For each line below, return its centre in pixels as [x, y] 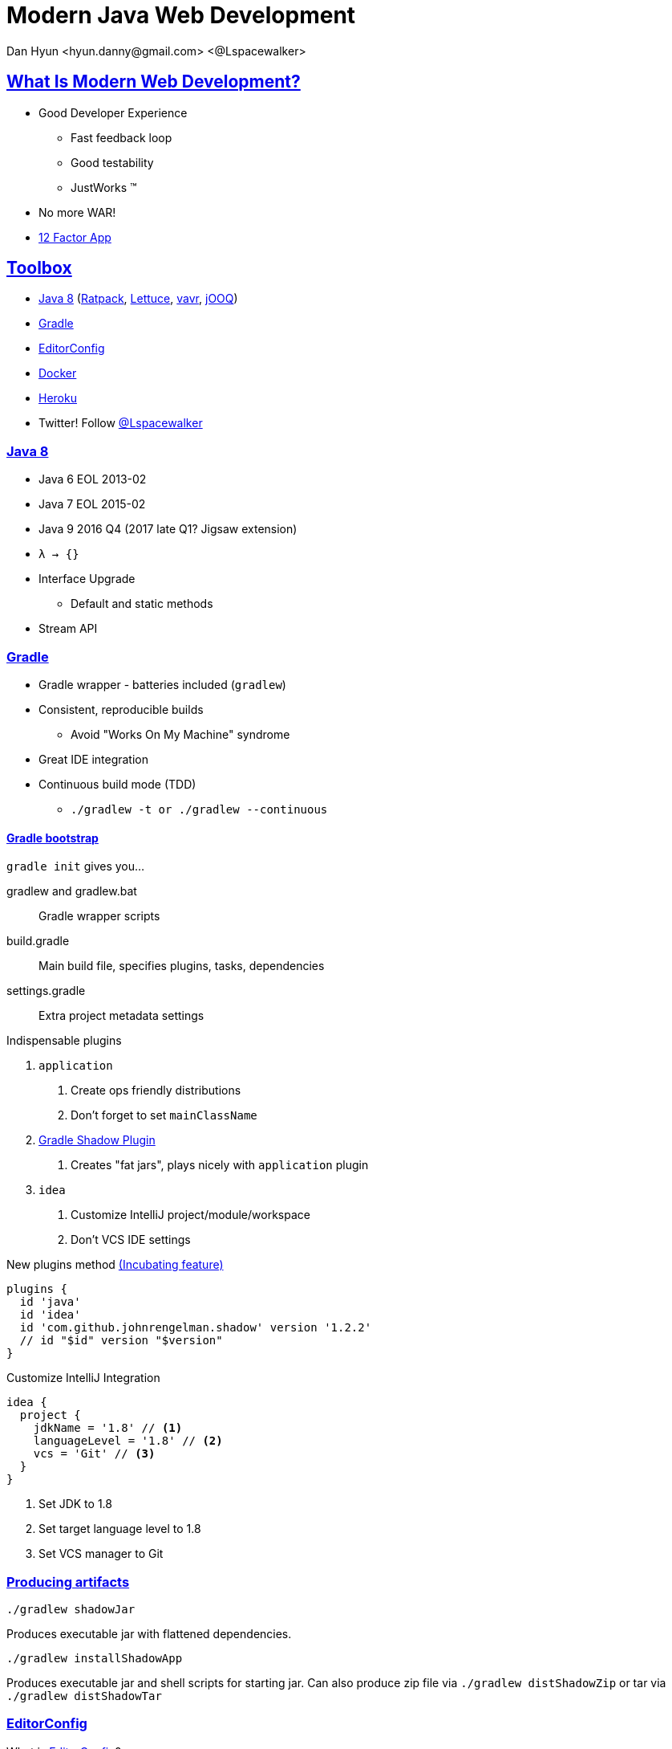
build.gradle [38, 941]
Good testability [112, 162]
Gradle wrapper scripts [99, 916]
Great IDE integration [93, 759]
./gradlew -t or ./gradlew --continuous [199, 809]
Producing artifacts [68, 1582]
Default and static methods [142, 604]
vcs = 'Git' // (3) [94, 1454]
